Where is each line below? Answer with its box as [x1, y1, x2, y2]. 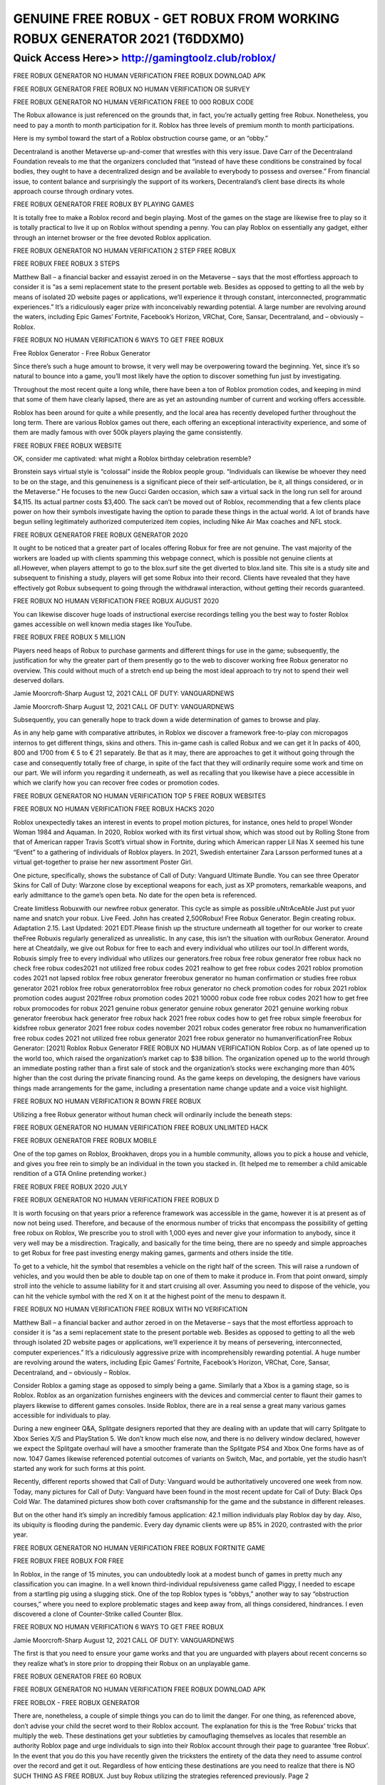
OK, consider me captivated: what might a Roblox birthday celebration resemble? [13, 454, 252, 463]
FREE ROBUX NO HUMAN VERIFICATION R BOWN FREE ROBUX [13, 1097, 201, 1106]
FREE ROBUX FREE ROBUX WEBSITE [13, 441, 123, 450]
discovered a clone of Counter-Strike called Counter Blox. [13, 1610, 183, 1619]
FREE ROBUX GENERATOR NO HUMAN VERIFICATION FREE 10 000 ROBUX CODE [13, 97, 255, 106]
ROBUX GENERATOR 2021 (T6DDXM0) [13, 31, 245, 46]
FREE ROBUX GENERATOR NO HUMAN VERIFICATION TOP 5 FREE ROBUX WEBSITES [13, 791, 267, 800]
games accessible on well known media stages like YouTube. [13, 620, 192, 628]
